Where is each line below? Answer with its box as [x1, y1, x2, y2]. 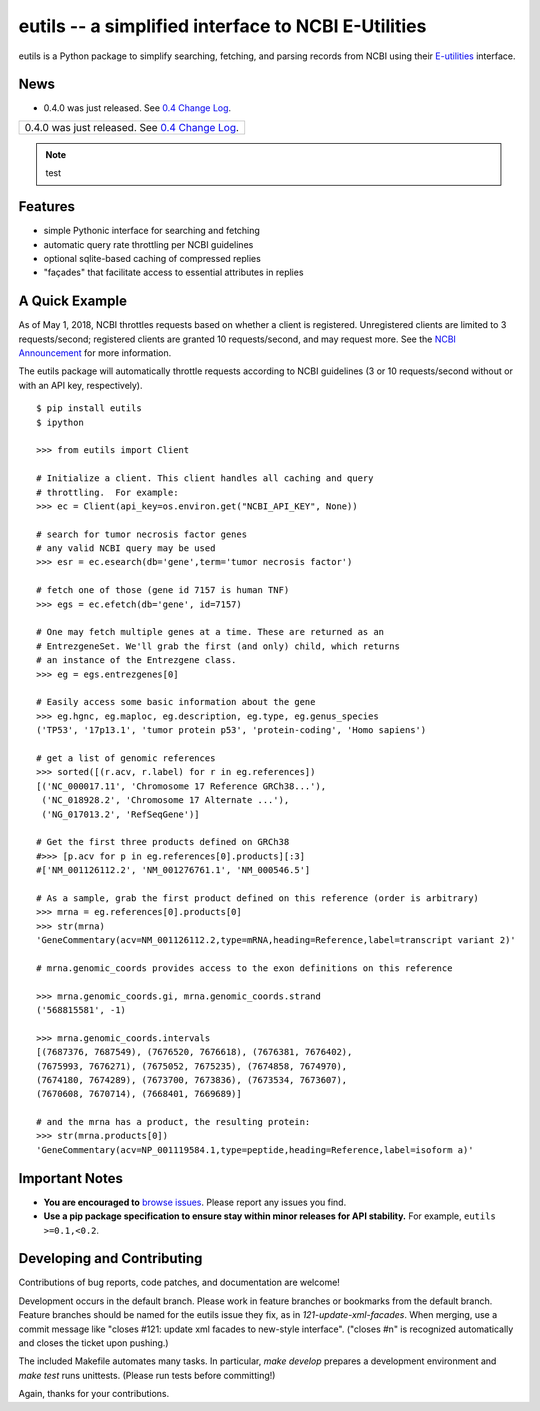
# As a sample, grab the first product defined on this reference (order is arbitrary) [36, 892, 480, 904]
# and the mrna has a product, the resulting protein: [36, 1116, 311, 1128]
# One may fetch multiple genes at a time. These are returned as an [36, 626, 385, 638]
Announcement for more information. [18, 347, 172, 359]
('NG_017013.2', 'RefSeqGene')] [41, 808, 200, 820]
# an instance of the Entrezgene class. [36, 655, 237, 666]
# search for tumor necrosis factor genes [36, 528, 248, 540]
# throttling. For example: [36, 486, 179, 498]
